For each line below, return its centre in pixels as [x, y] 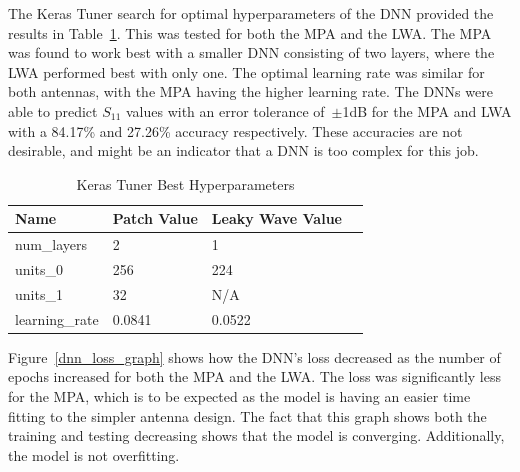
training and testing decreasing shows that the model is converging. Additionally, [256, 435]
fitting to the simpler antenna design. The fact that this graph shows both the [247, 415]
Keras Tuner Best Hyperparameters [185, 183]
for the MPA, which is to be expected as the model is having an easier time [239, 396]
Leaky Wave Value [276, 218]
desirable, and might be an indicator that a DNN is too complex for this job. [243, 150]
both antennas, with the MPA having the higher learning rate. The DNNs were [250, 91]
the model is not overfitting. [94, 454]
